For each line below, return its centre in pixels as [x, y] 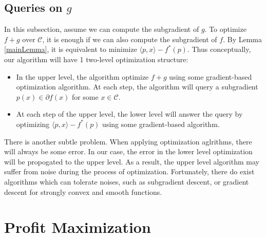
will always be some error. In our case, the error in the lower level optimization [128, 151]
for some [85, 96]
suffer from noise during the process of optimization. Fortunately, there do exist [129, 171]
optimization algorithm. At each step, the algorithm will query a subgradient [137, 87]
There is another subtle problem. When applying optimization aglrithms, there [128, 141]
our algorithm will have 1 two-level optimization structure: [96, 59]
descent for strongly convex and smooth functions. [83, 192]
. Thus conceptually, [219, 49]
